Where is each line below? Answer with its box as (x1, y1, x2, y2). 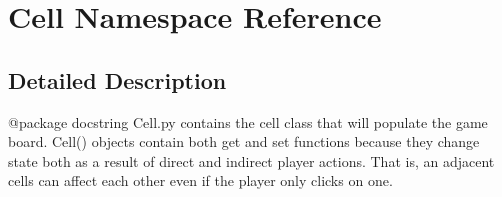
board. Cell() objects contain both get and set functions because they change (8, 131, 480, 152)
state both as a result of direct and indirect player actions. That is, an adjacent (8, 150, 495, 171)
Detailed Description (8, 64, 227, 95)
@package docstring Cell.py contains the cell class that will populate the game (8, 111, 488, 132)
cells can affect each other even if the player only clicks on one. (8, 170, 393, 191)
